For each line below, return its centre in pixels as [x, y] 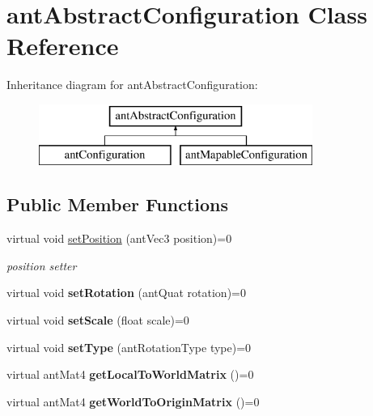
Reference [63, 46]
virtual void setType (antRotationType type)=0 [129, 347]
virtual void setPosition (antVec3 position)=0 [119, 238]
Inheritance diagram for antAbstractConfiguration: [132, 85]
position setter [42, 265]
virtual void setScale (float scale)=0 [98, 320]
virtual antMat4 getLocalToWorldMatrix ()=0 [130, 374]
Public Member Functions [117, 204]
